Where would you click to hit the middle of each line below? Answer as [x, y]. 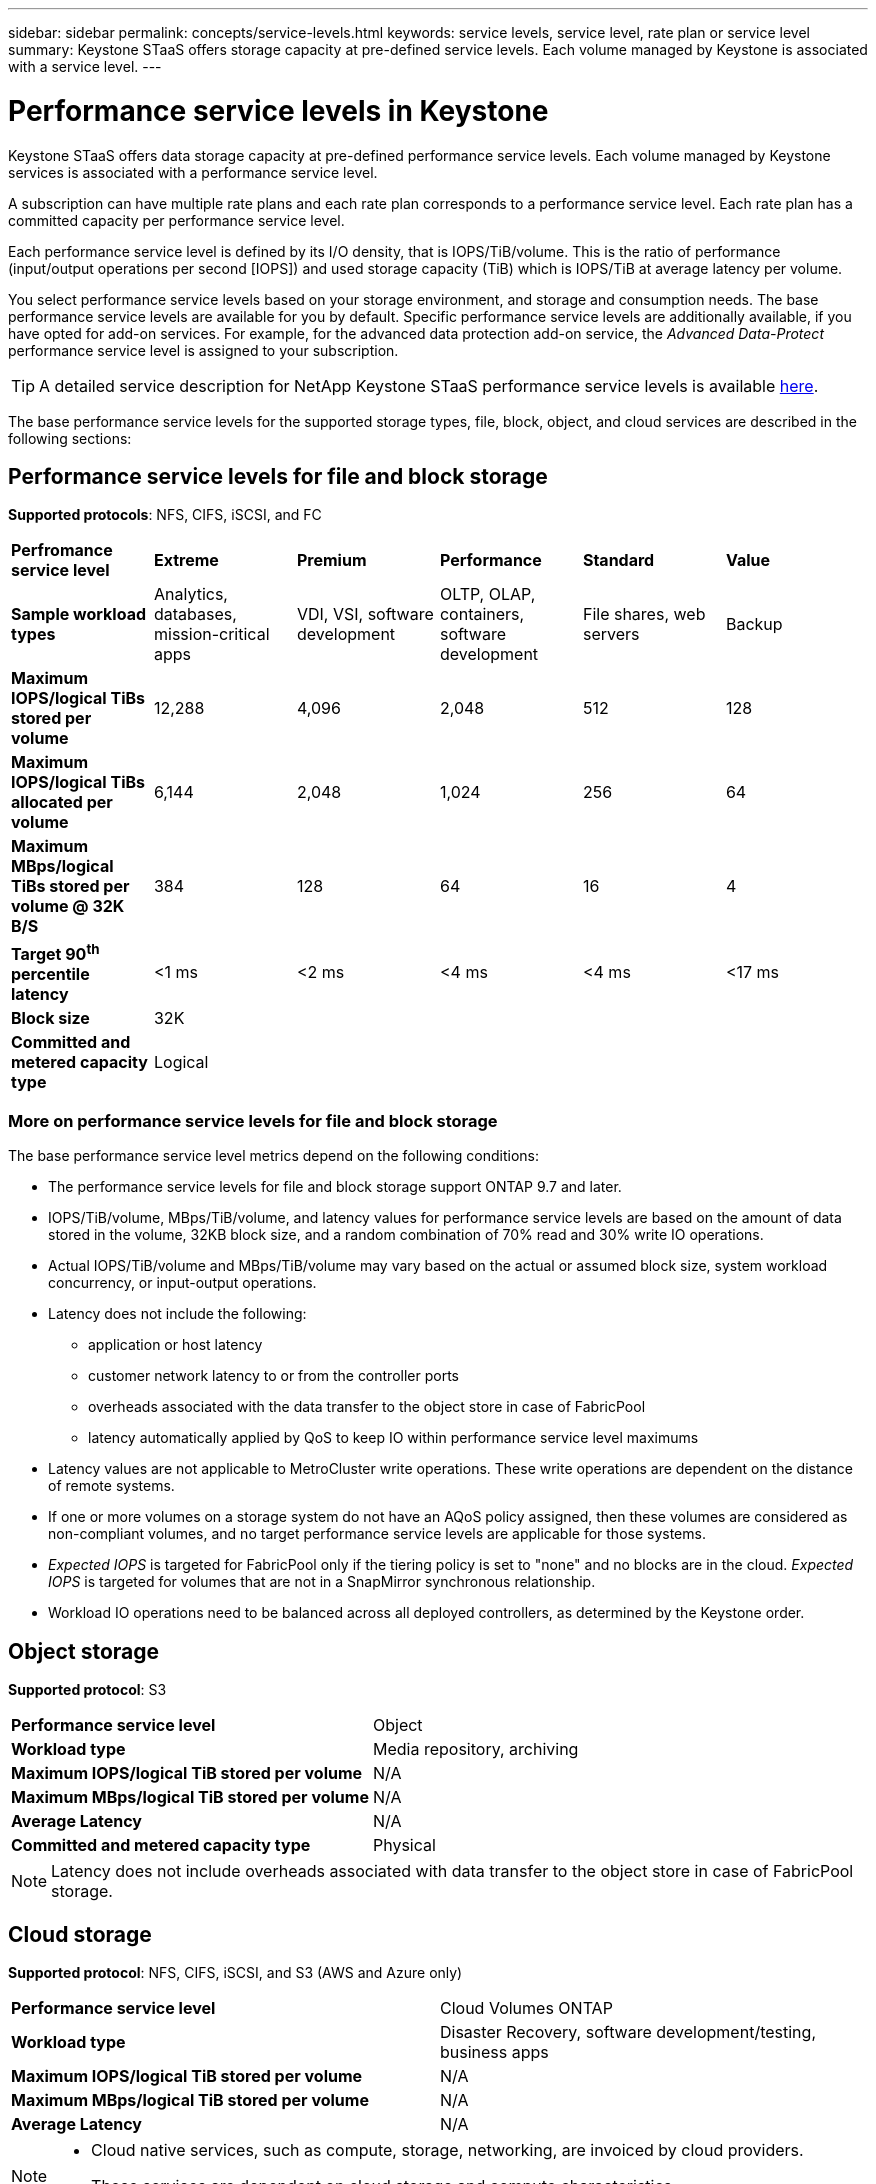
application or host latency [175, 1345]
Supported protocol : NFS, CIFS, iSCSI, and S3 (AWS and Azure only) [235, 1973]
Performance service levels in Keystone [278, 110]
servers [611, 634]
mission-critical [211, 634]
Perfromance [62, 550]
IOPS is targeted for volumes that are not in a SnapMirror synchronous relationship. [322, 1582]
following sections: [70, 438]
